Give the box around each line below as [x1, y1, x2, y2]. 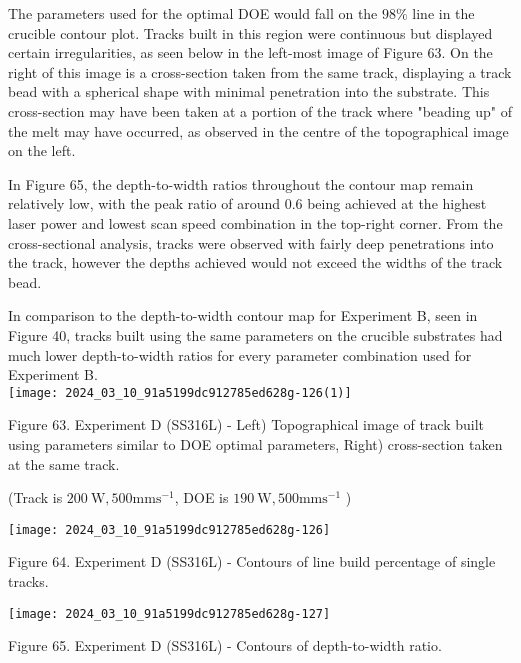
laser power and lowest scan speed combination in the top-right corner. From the [8, 212, 503, 233]
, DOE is [174, 487, 229, 508]
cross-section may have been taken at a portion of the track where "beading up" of [8, 100, 512, 121]
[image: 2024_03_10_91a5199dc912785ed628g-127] [8, 606, 331, 621]
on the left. [8, 140, 76, 161]
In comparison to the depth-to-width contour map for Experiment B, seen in [8, 305, 478, 326]
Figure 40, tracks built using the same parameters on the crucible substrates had [8, 324, 503, 345]
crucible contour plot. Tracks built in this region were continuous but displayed [8, 22, 493, 43]
